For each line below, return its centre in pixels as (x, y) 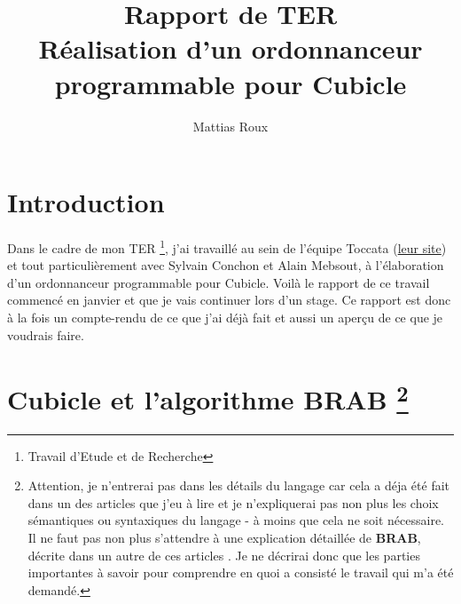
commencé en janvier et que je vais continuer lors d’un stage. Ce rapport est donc (229, 300)
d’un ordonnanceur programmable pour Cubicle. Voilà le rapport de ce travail (219, 282)
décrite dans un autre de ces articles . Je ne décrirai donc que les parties (224, 555)
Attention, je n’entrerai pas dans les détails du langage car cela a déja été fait (239, 485)
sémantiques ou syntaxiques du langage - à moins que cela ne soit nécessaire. (236, 520)
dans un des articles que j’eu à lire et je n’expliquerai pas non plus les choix (233, 502)
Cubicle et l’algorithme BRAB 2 (208, 397)
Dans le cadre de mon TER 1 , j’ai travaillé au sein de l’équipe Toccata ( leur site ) (227, 246)
